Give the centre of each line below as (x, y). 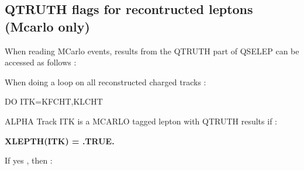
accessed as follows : (41, 62)
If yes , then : (29, 160)
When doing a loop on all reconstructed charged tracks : (106, 81)
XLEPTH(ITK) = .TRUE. (60, 140)
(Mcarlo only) (47, 26)
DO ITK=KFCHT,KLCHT (54, 101)
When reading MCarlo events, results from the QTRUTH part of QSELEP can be (152, 51)
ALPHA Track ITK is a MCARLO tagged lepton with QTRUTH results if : (141, 121)
